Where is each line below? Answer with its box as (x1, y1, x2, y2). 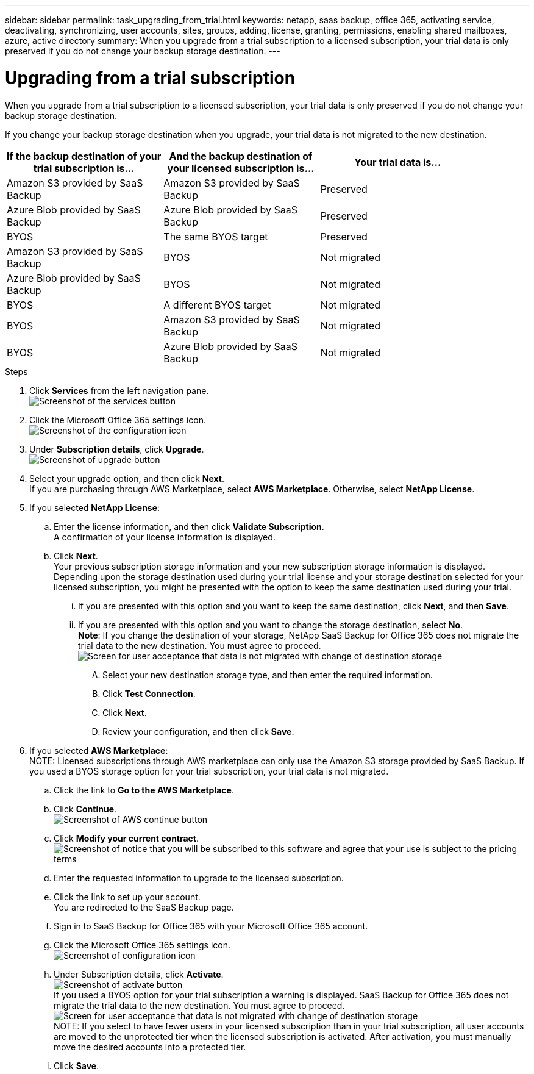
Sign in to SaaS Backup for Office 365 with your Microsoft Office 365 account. (54, 920, 368, 931)
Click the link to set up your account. (54, 891, 201, 902)
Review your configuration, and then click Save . (102, 726, 294, 737)
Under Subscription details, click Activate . (54, 968, 224, 979)
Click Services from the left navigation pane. (29, 385, 209, 396)
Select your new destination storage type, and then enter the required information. (102, 669, 433, 680)
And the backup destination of (169, 149, 313, 162)
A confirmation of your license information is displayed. (54, 531, 276, 542)
